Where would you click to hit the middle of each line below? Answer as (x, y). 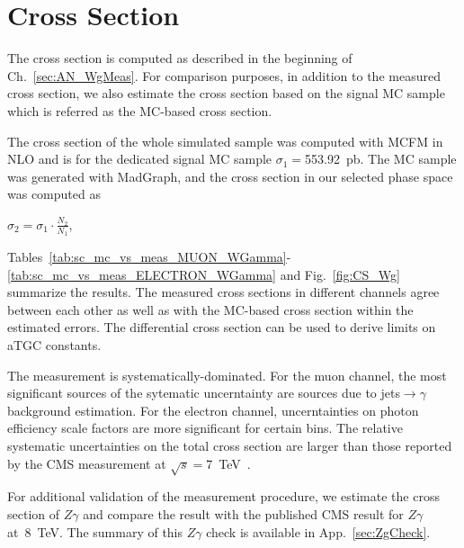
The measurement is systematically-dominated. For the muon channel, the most (227, 375)
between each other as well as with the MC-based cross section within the (210, 309)
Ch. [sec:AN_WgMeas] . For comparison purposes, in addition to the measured (224, 75)
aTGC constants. (54, 345)
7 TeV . (228, 463)
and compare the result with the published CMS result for (243, 514)
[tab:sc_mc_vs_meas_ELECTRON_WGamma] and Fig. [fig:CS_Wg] (204, 274)
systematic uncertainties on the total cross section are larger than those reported (230, 446)
